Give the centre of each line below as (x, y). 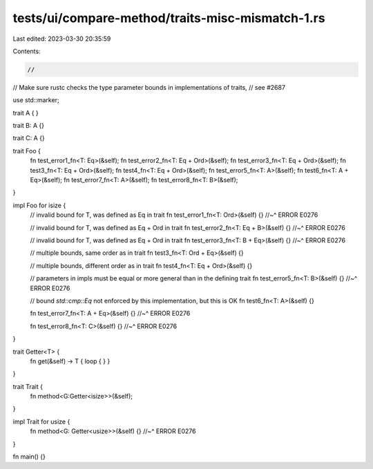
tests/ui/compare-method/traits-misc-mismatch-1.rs (169, 18)
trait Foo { (27, 151)
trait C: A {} (29, 138)
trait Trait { (28, 386)
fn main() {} (29, 457)
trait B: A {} (29, 126)
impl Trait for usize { (41, 421)
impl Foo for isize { (39, 205)
